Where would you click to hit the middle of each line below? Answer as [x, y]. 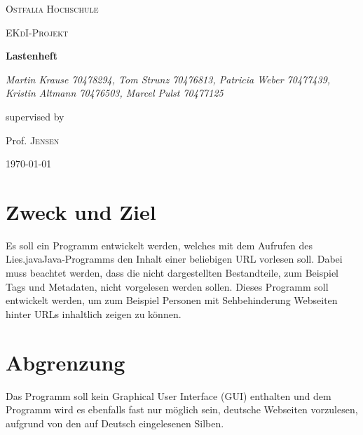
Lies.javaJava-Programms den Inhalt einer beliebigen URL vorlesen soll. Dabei [174, 259]
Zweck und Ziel [81, 211]
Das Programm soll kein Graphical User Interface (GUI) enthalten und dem [169, 395]
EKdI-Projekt [37, 32]
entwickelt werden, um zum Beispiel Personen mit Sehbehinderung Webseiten [172, 300]
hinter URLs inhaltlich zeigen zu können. [94, 313]
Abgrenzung [66, 362]
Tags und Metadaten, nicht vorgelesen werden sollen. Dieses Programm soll [167, 286]
